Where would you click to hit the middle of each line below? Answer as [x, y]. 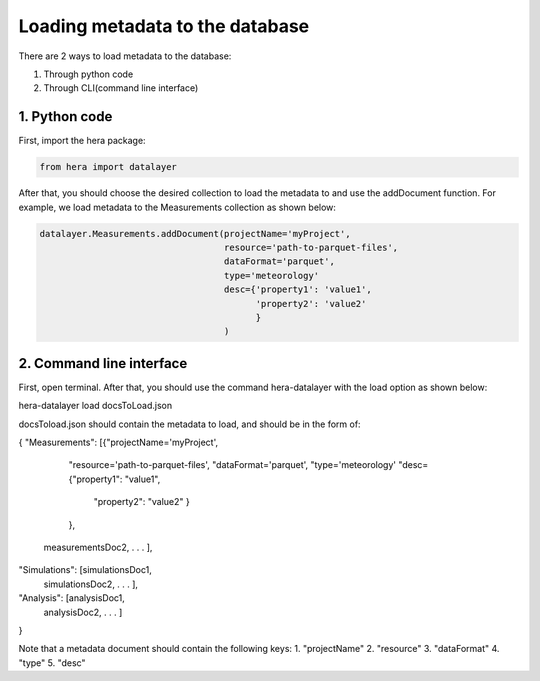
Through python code [88, 74]
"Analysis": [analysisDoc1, [71, 598]
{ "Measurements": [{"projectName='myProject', [118, 442]
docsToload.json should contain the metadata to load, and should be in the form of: [189, 424]
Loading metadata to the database [164, 26]
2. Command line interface [103, 363]
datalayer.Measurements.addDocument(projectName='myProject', [195, 233]
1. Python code [65, 116]
